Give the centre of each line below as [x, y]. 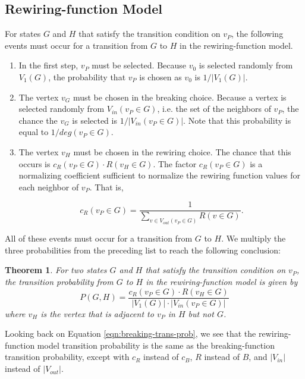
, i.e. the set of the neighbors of [214, 109]
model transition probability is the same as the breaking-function [156, 345]
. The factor [175, 163]
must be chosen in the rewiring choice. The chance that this [182, 151]
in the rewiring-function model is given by [222, 282]
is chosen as [161, 76]
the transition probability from [59, 282]
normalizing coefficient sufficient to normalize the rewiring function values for [160, 175]
